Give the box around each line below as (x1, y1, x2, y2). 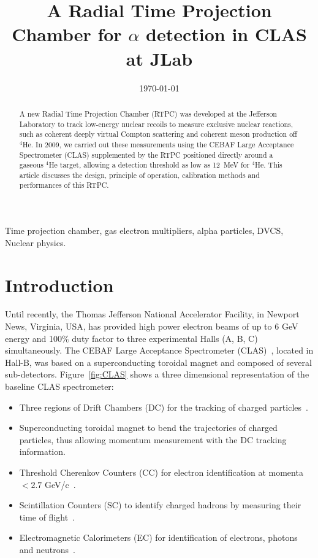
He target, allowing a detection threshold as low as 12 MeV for (48, 160, 250, 170)
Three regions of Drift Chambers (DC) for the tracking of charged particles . (19, 400, 308, 413)
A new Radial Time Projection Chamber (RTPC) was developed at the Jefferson (19, 108, 277, 118)
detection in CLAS (146, 21, 307, 47)
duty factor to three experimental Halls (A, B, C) (72, 331, 258, 344)
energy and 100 (5, 331, 62, 344)
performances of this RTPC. (19, 180, 109, 190)
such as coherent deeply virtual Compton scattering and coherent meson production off (19, 129, 298, 139)
